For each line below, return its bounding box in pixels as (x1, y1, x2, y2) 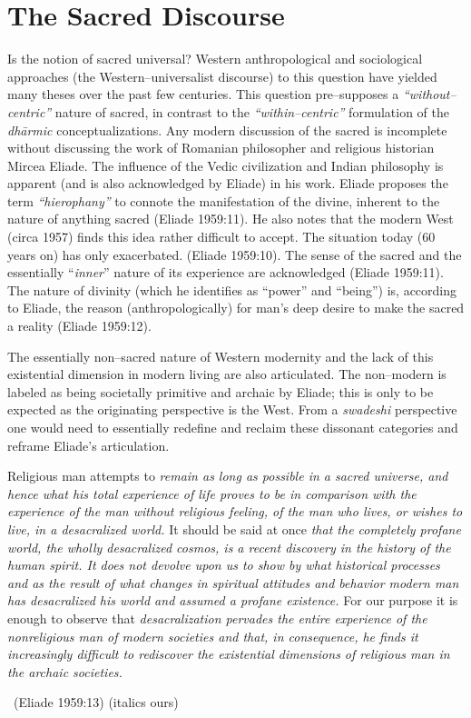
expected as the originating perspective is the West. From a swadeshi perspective (7, 400, 457, 419)
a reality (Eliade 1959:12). (7, 316, 152, 335)
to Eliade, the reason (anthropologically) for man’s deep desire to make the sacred (7, 298, 465, 317)
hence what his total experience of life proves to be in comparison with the (7, 484, 417, 503)
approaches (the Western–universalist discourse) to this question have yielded (7, 66, 437, 85)
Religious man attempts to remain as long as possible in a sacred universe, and (7, 466, 448, 485)
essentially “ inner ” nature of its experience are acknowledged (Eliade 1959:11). (7, 263, 444, 282)
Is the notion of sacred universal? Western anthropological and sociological (7, 49, 423, 68)
